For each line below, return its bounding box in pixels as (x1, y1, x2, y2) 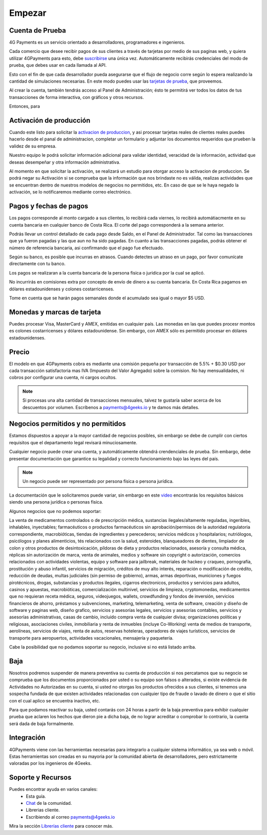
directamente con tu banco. (9, 261, 66, 267)
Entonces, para (9, 103, 41, 109)
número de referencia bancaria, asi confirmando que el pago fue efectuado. (9, 245, 164, 251)
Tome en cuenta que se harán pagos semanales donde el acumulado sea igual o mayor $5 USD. (9, 295, 205, 301)
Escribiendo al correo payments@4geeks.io (26, 814, 115, 820)
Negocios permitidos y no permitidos (9, 419, 126, 428)
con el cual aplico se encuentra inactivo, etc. (9, 697, 100, 703)
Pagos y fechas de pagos (9, 202, 89, 210)
